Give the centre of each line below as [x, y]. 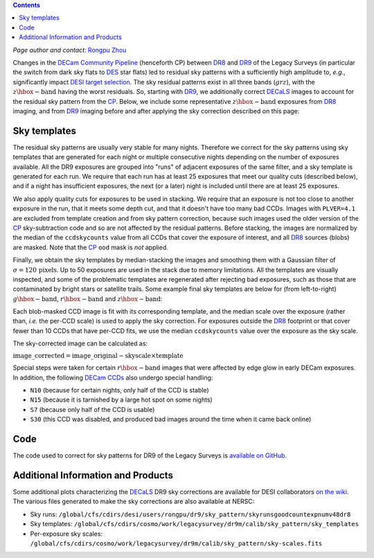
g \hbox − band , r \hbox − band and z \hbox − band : [88, 298]
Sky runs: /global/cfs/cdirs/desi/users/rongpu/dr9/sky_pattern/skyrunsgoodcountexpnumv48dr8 [190, 514]
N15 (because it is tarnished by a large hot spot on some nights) [121, 400]
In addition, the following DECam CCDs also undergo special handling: [113, 377]
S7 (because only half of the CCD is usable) [92, 409]
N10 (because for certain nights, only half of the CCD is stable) [119, 390]
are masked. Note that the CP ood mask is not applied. [91, 247]
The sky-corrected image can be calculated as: [80, 343]
